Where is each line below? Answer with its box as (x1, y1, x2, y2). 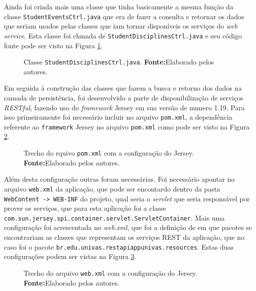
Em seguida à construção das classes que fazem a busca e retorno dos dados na (4, 83, 242, 93)
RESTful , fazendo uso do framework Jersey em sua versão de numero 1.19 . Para (4, 102, 245, 112)
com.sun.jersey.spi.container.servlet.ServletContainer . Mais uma (4, 212, 225, 223)
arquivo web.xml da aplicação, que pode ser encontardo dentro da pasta (4, 183, 221, 194)
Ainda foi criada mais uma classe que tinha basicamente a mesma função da (4, 1, 233, 11)
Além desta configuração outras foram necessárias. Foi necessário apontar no (4, 174, 235, 184)
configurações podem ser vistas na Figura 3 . (4, 251, 136, 261)
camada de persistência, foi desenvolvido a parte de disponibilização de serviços (4, 92, 243, 102)
